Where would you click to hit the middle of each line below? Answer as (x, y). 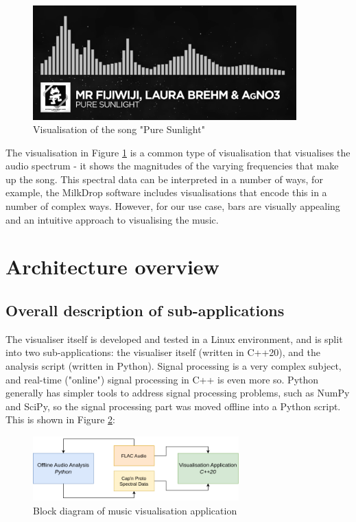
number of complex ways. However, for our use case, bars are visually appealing (173, 206)
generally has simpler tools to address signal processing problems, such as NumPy (178, 393)
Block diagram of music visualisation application (135, 510)
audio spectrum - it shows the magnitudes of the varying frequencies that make (172, 166)
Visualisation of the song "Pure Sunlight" (119, 129)
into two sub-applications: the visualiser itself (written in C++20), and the (163, 352)
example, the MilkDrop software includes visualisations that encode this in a (166, 192)
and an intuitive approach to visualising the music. (112, 219)
